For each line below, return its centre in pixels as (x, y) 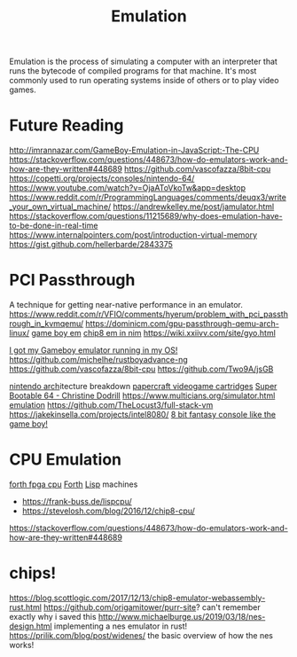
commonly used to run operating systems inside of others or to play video (144, 81)
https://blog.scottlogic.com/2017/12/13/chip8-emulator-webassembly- (137, 598)
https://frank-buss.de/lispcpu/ (77, 501)
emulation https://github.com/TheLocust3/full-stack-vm (111, 405)
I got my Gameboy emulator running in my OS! (94, 350)
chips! (33, 573)
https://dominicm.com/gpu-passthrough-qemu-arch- (182, 324)
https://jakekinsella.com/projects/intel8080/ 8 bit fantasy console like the (143, 415)
